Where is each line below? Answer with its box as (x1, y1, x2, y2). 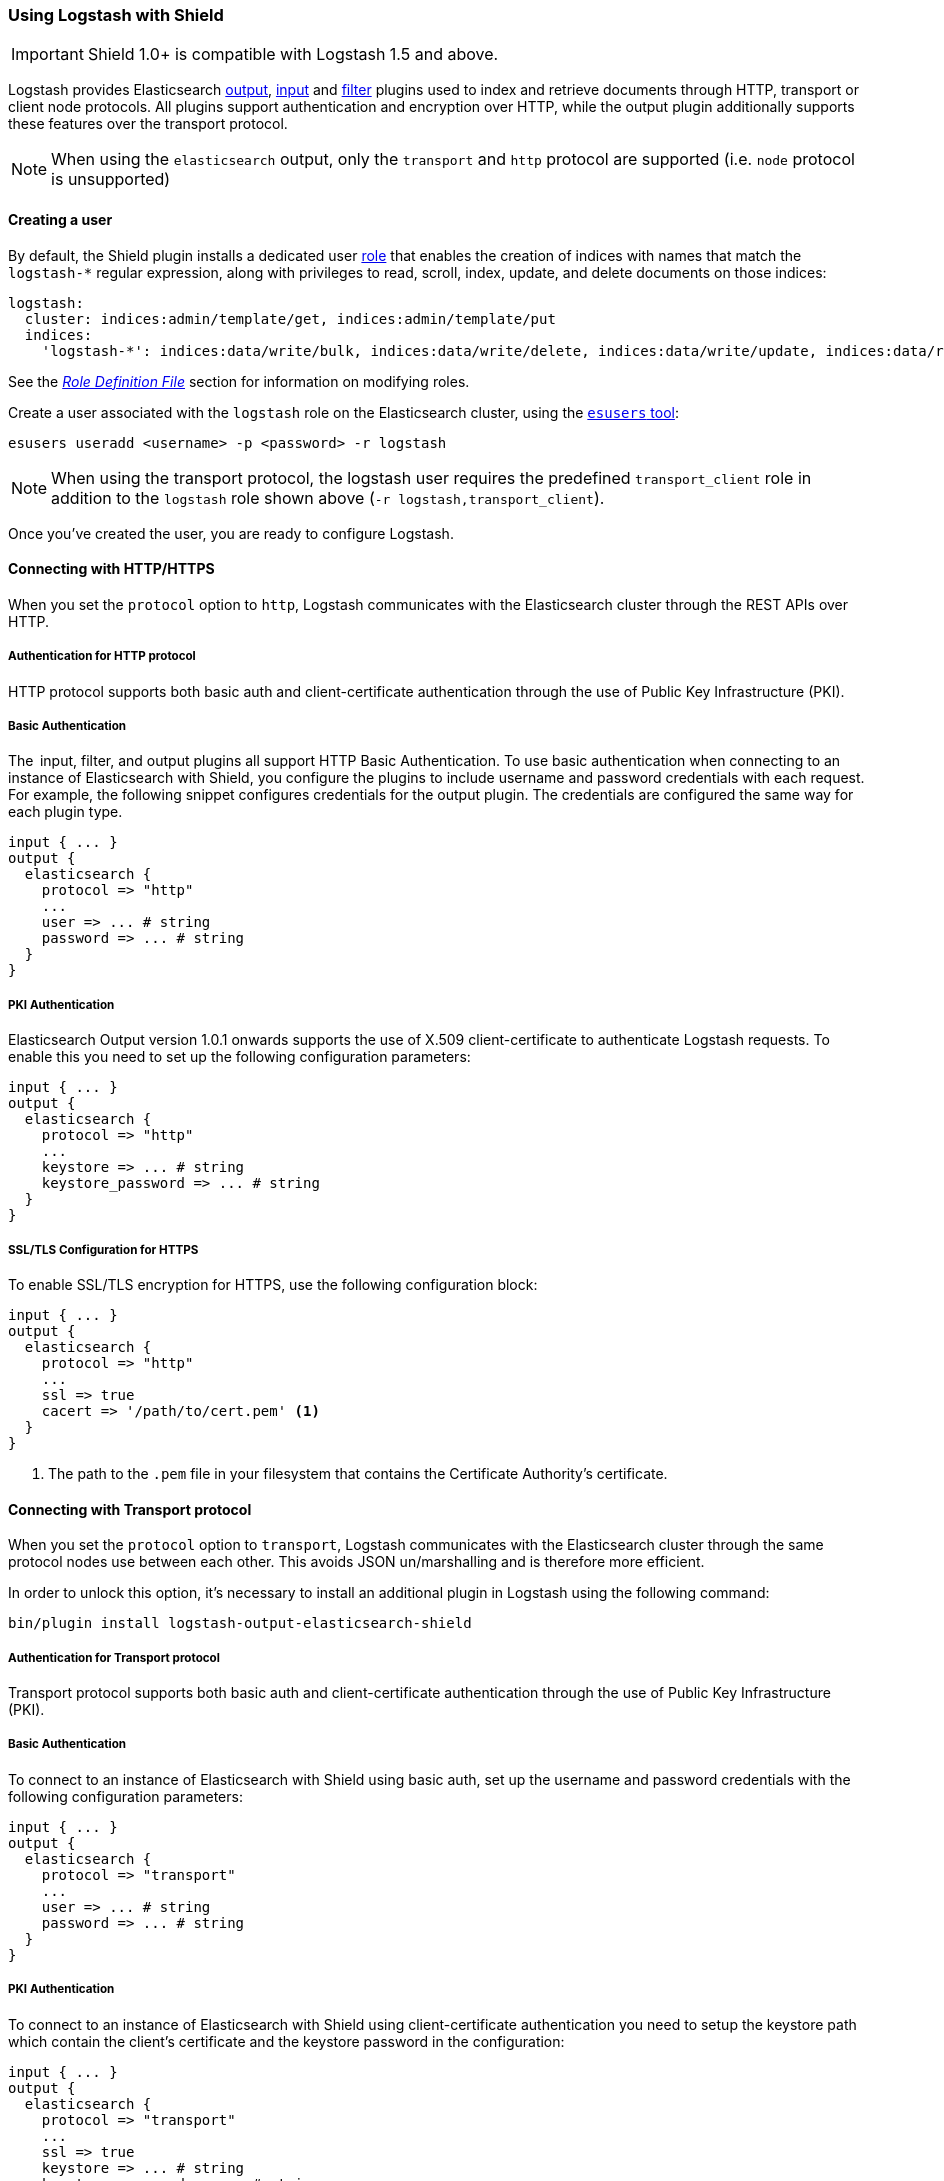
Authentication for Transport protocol (8, 1650, 220, 1665)
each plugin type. (8, 803, 123, 821)
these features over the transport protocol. (8, 115, 288, 133)
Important (11, 44, 84, 65)
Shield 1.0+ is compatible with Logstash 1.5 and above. (87, 44, 499, 65)
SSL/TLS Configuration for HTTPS (8, 1242, 199, 1257)
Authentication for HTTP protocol (8, 649, 196, 664)
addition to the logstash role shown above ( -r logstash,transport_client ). (51, 487, 605, 508)
